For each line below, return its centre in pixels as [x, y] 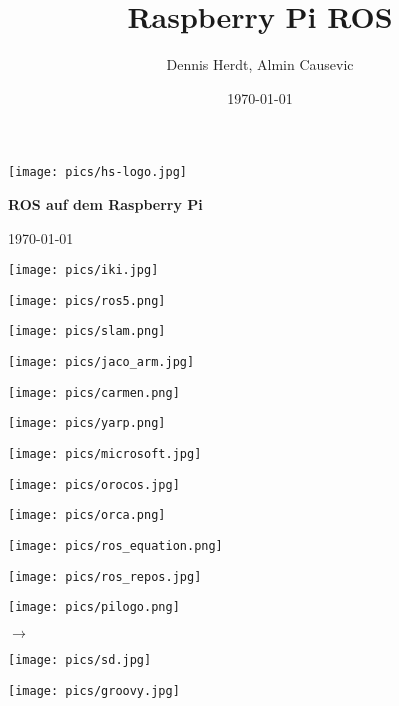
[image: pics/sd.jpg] [80, 660]
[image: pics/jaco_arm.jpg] [101, 362]
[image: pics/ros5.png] [87, 300]
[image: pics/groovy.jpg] [94, 690]
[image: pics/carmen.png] [94, 392]
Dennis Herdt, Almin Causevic [260, 64]
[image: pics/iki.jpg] [83, 270]
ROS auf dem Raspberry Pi [105, 203]
